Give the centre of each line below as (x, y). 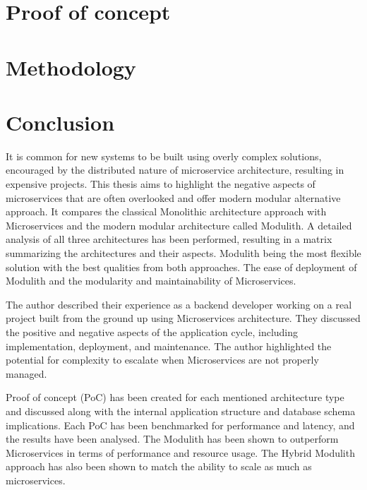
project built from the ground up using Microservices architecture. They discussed (183, 318)
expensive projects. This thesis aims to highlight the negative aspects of (161, 184)
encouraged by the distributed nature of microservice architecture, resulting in (175, 170)
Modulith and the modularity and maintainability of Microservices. (151, 281)
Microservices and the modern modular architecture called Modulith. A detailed (179, 225)
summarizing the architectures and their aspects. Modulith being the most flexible (183, 253)
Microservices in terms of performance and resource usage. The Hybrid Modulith (180, 452)
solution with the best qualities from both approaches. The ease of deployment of (181, 267)
